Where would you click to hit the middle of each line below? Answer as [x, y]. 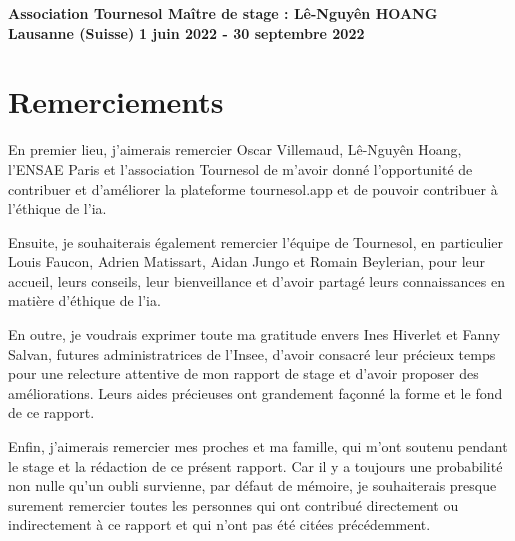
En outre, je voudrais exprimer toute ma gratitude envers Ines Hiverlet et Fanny [254, 334]
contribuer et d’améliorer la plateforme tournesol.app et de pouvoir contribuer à [253, 188]
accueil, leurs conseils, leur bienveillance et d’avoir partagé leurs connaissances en [256, 280]
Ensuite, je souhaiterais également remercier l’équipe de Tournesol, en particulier [256, 241]
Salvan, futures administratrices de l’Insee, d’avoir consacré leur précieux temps [252, 353]
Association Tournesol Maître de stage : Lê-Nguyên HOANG [223, 13]
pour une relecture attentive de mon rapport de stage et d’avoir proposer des [243, 373]
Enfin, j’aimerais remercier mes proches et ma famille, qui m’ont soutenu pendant [258, 446]
